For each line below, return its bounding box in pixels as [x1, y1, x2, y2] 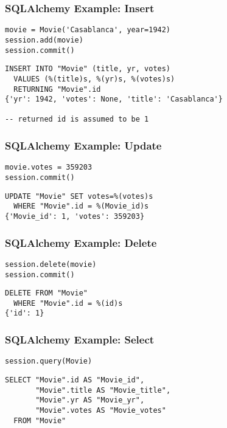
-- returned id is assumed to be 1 [5, 115, 149, 124]
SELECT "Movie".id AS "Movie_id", [5, 376, 145, 384]
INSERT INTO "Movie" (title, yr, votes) [5, 64, 171, 74]
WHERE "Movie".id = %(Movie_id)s [13, 202, 149, 211]
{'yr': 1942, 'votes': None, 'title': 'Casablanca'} [5, 95, 223, 104]
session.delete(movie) [5, 260, 97, 269]
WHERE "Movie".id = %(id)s [13, 299, 123, 308]
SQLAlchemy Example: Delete [5, 235, 157, 250]
